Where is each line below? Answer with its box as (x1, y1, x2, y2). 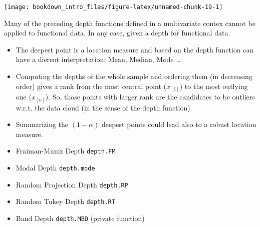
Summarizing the (16, 119, 69, 129)
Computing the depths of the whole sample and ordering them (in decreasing (16, 71, 252, 81)
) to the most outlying (179, 80, 248, 91)
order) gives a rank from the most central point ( (16, 80, 166, 91)
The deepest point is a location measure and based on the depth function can (16, 44, 254, 54)
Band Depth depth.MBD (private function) (16, 213, 145, 223)
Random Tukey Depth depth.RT (16, 196, 115, 206)
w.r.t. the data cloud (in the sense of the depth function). (16, 102, 192, 112)
